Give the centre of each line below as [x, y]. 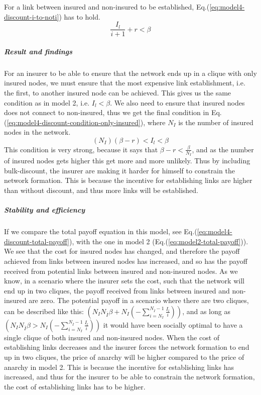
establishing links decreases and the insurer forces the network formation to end [127, 347]
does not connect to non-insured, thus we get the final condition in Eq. [113, 112]
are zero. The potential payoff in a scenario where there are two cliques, [139, 300]
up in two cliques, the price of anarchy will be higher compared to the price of [124, 357]
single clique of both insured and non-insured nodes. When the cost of [112, 337]
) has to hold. [80, 16]
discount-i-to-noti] [32, 16]
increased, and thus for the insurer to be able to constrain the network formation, [129, 377]
